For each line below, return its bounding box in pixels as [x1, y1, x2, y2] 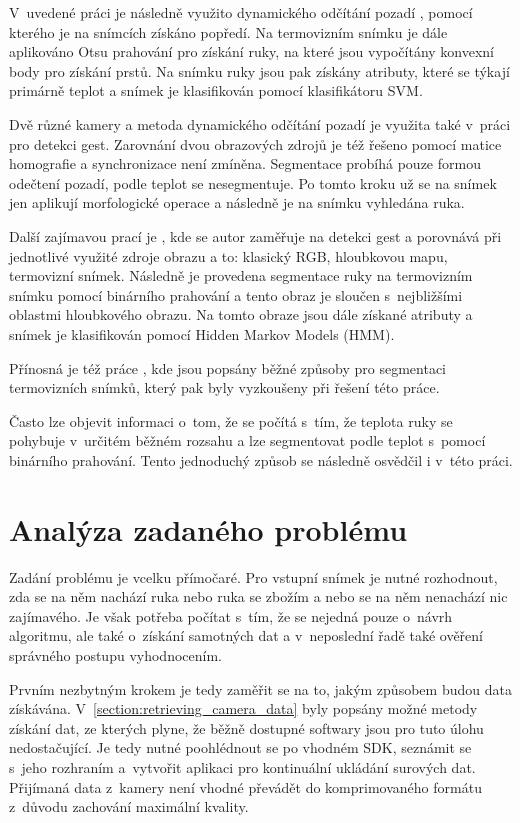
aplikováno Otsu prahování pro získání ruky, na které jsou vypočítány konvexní [9, 41, 495, 62]
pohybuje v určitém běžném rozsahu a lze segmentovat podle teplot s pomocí [9, 430, 486, 451]
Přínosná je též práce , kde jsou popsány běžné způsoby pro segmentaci [9, 357, 447, 378]
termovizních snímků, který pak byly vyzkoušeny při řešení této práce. [9, 377, 440, 398]
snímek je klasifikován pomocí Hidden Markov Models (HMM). [9, 323, 395, 344]
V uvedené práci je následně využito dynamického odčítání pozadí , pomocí [9, 2, 473, 22]
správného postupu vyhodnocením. [9, 644, 222, 665]
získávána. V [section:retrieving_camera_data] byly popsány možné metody [9, 698, 478, 719]
